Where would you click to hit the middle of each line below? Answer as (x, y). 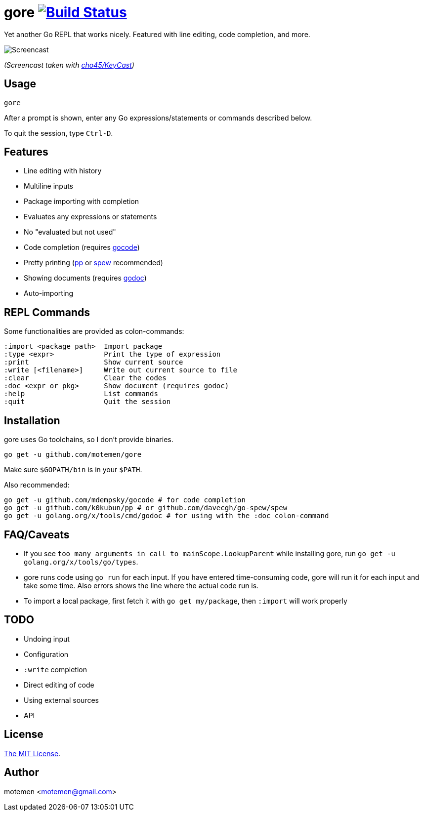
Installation (32, 420)
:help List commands (81, 394)
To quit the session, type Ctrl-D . (59, 133)
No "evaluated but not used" (70, 232)
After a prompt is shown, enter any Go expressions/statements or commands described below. (158, 118)
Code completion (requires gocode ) (82, 247)
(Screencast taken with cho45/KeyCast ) (69, 65)
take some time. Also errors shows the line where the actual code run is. (141, 585)
